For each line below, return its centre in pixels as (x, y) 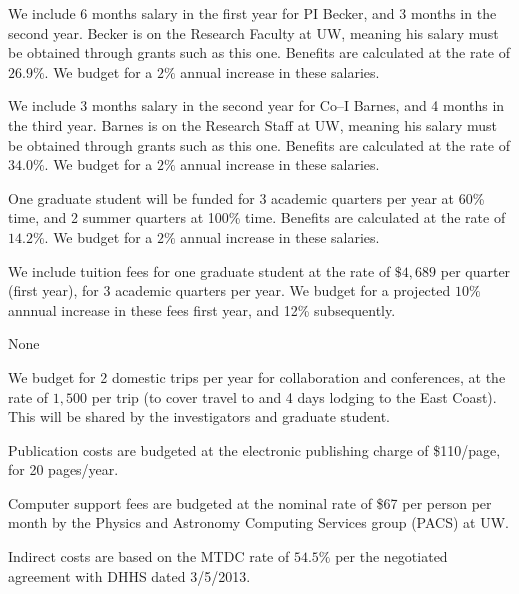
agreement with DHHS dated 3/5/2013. (129, 575)
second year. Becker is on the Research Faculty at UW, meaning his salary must (253, 32)
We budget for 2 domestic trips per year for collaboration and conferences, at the (257, 376)
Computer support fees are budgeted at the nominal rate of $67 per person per (250, 502)
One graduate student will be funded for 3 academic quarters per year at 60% (246, 197)
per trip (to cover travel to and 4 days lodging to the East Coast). (294, 396)
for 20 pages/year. (63, 469)
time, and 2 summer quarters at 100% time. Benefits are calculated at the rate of (257, 217)
